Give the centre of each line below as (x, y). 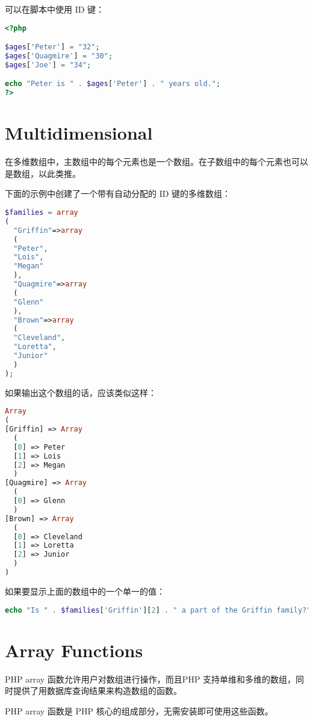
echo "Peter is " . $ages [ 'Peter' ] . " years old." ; (113, 84)
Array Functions (74, 650)
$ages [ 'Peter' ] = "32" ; (52, 47)
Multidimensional (79, 133)
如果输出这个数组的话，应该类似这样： (81, 392)
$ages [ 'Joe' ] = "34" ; (48, 65)
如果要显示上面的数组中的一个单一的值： (85, 591)
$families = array (42, 213)
